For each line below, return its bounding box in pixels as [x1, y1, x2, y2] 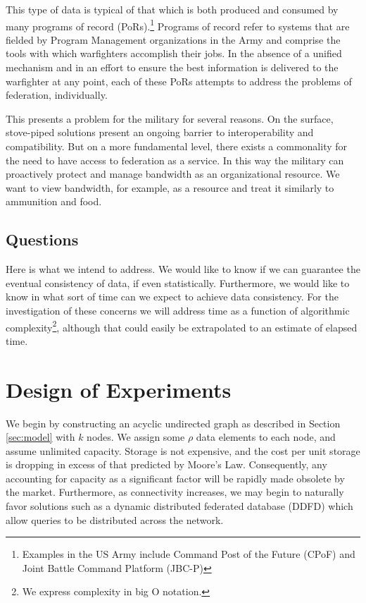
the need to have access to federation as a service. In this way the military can [6, 152, 344, 167]
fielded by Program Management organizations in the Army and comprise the [6, 32, 341, 47]
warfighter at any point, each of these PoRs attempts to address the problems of [6, 73, 352, 88]
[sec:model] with [6, 430, 75, 444]
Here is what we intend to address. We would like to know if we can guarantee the [6, 262, 360, 276]
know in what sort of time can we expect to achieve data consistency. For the [6, 289, 339, 304]
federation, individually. [6, 87, 108, 102]
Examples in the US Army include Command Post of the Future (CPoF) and [22, 547, 355, 561]
